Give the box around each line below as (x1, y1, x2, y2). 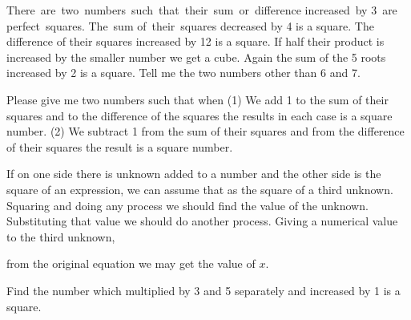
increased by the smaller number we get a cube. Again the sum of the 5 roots (6, 48, 386, 65)
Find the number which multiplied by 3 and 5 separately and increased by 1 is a (6, 282, 401, 298)
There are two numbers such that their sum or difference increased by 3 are (6, 2, 397, 18)
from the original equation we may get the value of (6, 255, 256, 272)
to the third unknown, (6, 228, 115, 245)
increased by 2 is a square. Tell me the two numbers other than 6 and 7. (6, 64, 361, 81)
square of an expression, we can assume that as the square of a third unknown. (6, 180, 393, 197)
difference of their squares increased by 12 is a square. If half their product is (6, 33, 385, 50)
